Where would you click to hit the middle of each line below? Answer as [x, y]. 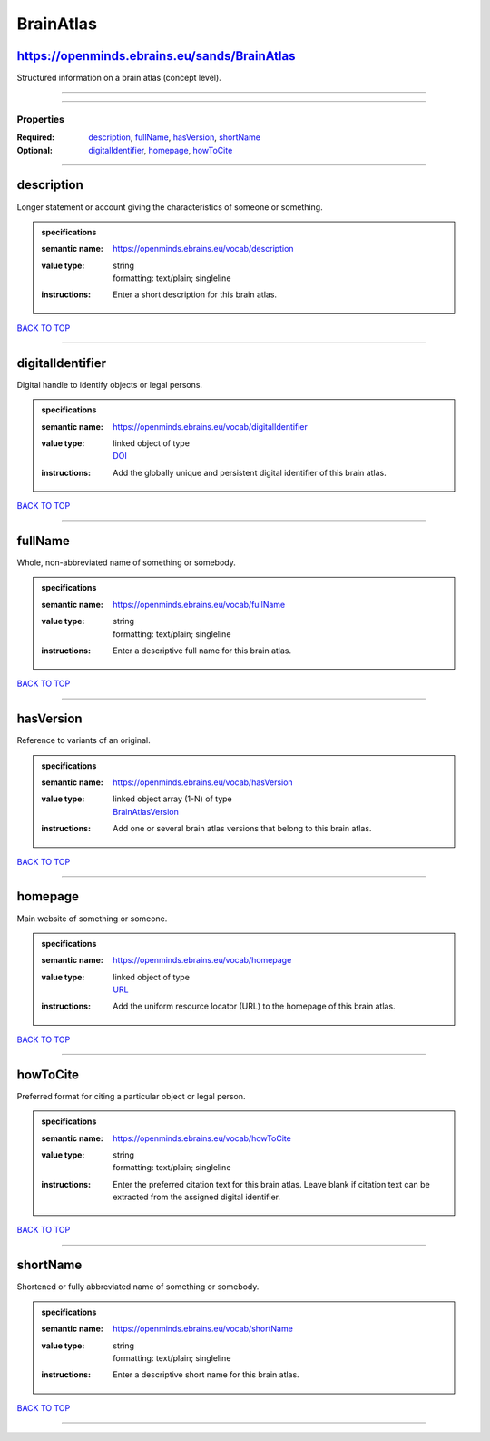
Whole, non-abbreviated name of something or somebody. [126, 562]
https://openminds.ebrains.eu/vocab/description [203, 249]
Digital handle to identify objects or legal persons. [110, 384]
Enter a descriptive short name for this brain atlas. [206, 1375]
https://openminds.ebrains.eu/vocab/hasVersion [203, 782]
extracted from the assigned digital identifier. [197, 1197]
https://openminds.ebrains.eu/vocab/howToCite [202, 1138]
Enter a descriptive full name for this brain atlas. [202, 651]
